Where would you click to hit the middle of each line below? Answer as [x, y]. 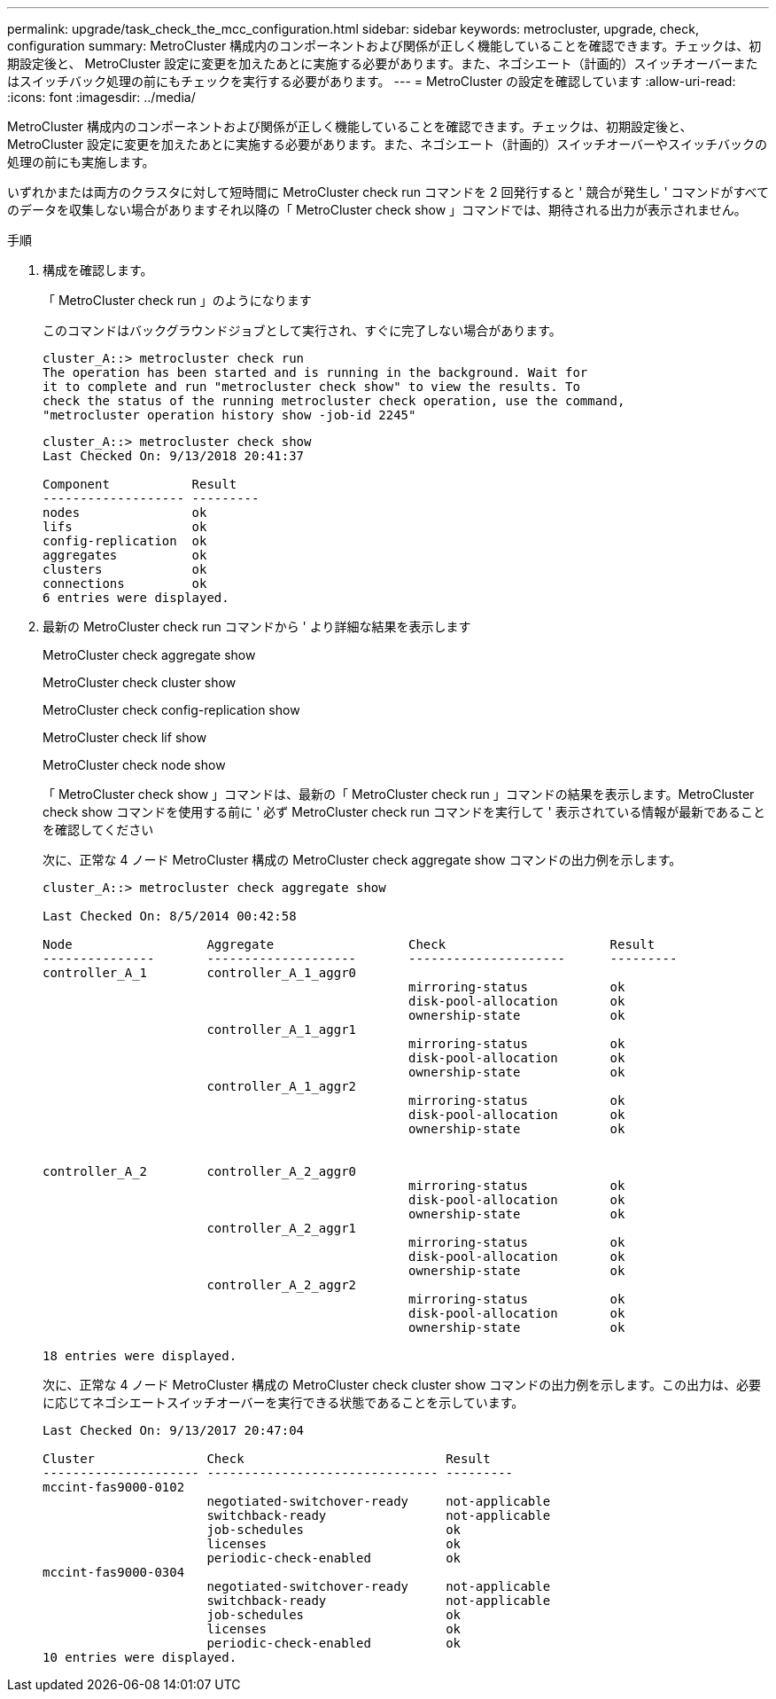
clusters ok [125, 569]
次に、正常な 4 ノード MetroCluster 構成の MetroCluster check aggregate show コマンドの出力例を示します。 [362, 860]
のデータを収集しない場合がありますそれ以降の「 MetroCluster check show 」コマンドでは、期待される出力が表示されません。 [377, 210]
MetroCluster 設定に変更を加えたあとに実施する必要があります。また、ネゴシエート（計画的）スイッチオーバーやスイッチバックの [388, 144]
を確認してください [98, 830]
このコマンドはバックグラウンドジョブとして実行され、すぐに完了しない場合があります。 [302, 330]
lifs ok [125, 527]
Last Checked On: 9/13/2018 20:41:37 [174, 456]
